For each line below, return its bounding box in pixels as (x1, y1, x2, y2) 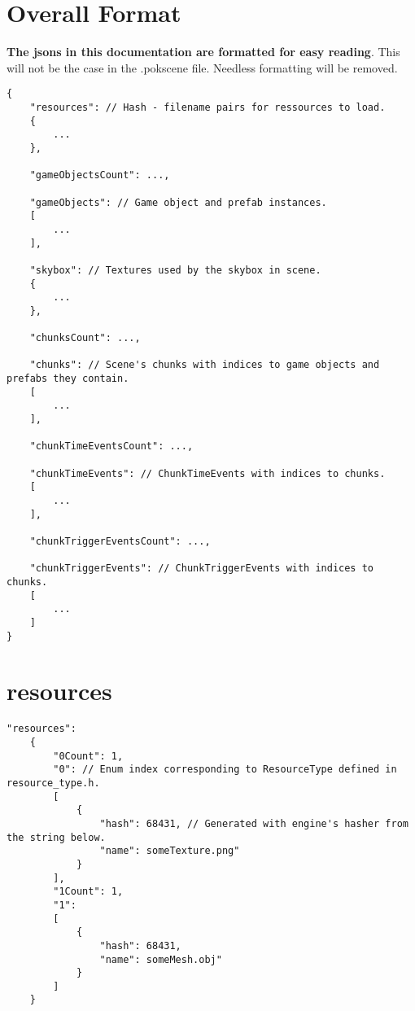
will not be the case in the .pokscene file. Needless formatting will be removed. (7, 59, 398, 76)
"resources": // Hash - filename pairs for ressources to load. (29, 101, 386, 113)
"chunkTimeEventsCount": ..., (29, 440, 194, 453)
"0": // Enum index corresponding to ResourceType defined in (53, 764, 397, 776)
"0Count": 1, (53, 750, 124, 762)
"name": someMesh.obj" (99, 953, 222, 965)
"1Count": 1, (53, 886, 124, 898)
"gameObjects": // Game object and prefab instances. (29, 196, 327, 208)
